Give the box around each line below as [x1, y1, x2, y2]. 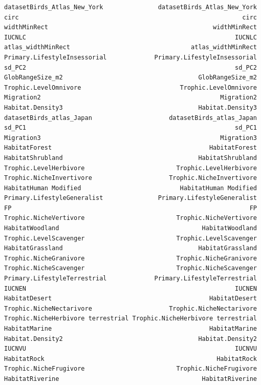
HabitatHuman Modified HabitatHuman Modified [4, 184, 257, 192]
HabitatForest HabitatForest [4, 144, 257, 152]
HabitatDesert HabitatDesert [4, 295, 257, 302]
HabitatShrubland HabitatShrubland [4, 154, 257, 161]
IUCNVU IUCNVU [4, 345, 257, 353]
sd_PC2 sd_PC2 [4, 64, 257, 71]
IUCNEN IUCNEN [4, 285, 257, 292]
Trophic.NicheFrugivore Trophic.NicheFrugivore [4, 365, 257, 373]
